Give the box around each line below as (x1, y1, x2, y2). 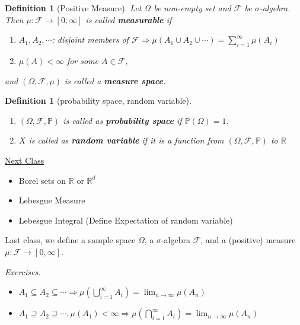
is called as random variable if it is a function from (28, 134, 224, 146)
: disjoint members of (52, 33, 129, 46)
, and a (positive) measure (200, 234, 296, 246)
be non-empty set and (154, 2, 231, 14)
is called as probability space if (63, 114, 182, 126)
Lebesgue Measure (18, 194, 85, 206)
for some (66, 54, 99, 66)
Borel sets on (18, 174, 66, 186)
